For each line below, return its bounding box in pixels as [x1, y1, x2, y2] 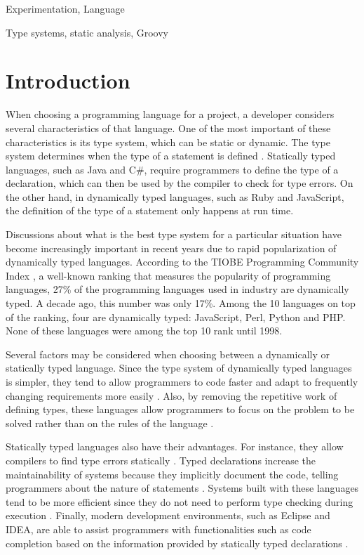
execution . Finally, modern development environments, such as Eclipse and [6, 508, 330, 523]
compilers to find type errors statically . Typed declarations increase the [6, 452, 316, 467]
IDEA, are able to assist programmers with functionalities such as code [6, 521, 311, 536]
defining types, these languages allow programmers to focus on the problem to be [6, 402, 355, 417]
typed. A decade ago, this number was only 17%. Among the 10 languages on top [6, 296, 356, 311]
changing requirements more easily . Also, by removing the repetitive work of [6, 388, 337, 403]
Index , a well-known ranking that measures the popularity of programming [6, 268, 331, 282]
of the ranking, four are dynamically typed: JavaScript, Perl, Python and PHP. [6, 309, 346, 324]
